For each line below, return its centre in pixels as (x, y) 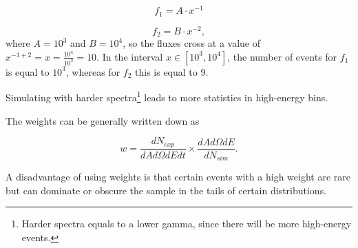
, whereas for (93, 71)
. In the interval (130, 56)
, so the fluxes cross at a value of (192, 43)
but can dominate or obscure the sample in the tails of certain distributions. (166, 190)
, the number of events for (282, 56)
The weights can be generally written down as (103, 120)
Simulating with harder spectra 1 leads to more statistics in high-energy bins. (167, 96)
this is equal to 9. (172, 71)
